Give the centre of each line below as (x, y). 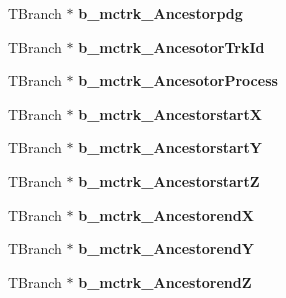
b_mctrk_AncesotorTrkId (171, 46)
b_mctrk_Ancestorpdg (160, 13)
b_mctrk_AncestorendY (166, 248)
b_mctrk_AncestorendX (166, 214)
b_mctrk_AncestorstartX (170, 113)
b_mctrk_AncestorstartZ (169, 180)
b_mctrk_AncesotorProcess (178, 80)
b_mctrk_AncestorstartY (170, 147)
